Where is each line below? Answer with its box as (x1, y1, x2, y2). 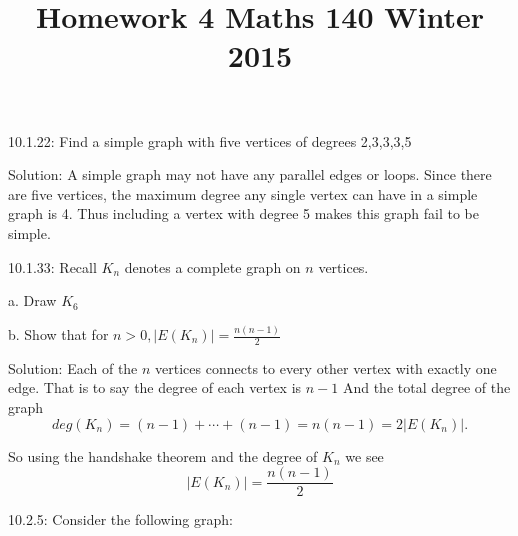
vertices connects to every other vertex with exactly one (155, 357, 497, 378)
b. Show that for (8, 324, 109, 345)
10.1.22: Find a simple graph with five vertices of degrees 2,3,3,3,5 (8, 130, 412, 151)
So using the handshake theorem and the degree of (8, 445, 318, 466)
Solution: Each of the (8, 357, 138, 378)
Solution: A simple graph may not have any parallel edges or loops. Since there (8, 164, 492, 185)
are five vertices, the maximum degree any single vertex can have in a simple (8, 183, 478, 204)
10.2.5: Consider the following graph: (8, 509, 233, 530)
